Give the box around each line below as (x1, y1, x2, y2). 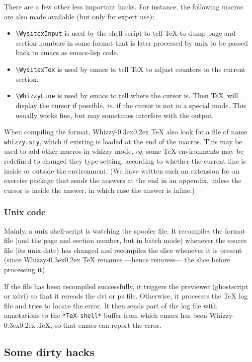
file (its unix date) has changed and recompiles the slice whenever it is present (4, 244, 242, 255)
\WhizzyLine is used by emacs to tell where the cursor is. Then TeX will (15, 90, 238, 101)
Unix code (4, 206, 46, 218)
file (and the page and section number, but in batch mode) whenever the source (4, 235, 247, 245)
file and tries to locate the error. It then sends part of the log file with (4, 300, 217, 310)
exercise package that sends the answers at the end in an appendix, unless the (4, 175, 242, 185)
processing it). (4, 264, 47, 274)
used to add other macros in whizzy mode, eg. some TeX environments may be (4, 146, 244, 156)
